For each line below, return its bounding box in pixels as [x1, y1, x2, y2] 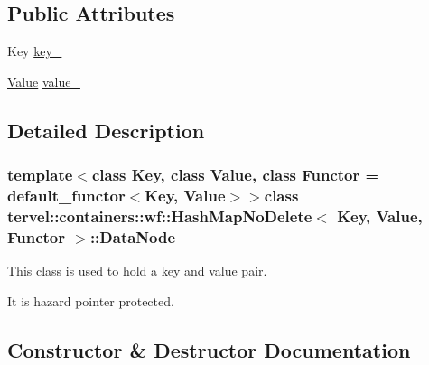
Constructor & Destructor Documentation [7, 335, 411, 363]
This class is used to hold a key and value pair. [7, 261, 267, 280]
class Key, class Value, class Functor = [91, 164, 379, 186]
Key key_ [7, 42, 62, 61]
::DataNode [89, 225, 176, 248]
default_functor [7, 184, 126, 207]
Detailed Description [7, 116, 205, 144]
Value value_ [7, 71, 80, 90]
